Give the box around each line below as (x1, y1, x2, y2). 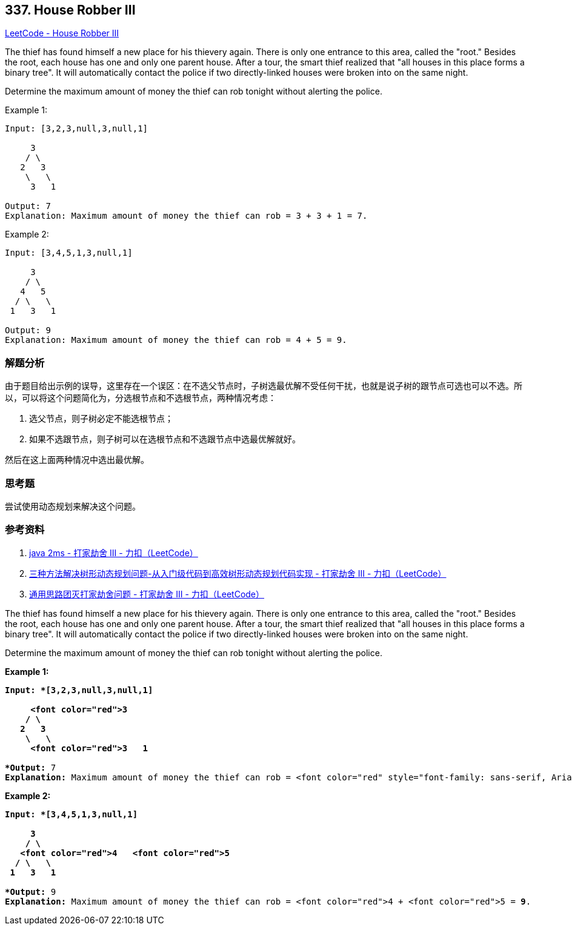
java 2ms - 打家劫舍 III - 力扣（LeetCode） (29, 547, 198, 558)
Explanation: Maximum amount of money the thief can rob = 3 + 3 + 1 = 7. (5, 211, 368, 221)
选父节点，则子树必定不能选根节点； (29, 413, 173, 424)
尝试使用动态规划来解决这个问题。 (5, 500, 141, 511)
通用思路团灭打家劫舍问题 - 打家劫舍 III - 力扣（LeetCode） (29, 588, 265, 599)
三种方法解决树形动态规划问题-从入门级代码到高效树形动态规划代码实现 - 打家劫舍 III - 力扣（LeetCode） (29, 568, 447, 579)
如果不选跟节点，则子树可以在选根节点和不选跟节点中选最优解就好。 (29, 434, 301, 445)
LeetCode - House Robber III (5, 28, 119, 39)
